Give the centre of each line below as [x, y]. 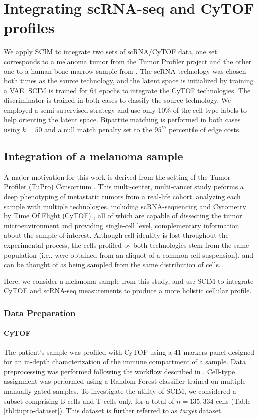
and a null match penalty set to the [98, 129]
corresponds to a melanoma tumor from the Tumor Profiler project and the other [128, 61]
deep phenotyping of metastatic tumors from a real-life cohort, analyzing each [122, 196]
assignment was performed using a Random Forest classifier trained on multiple [125, 381]
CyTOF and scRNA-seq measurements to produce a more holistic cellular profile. [128, 291]
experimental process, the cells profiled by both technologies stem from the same [127, 245]
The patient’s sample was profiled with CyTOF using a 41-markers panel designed [129, 352]
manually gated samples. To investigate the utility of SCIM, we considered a [120, 391]
